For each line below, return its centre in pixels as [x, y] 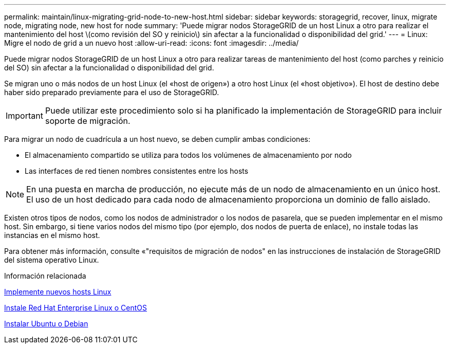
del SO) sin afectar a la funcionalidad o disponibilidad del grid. [109, 68]
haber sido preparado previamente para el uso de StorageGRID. [112, 92]
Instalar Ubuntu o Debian [46, 324]
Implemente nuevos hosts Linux [58, 292]
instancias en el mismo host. [52, 235]
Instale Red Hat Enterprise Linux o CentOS [76, 308]
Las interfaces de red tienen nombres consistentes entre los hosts [137, 171]
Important [24, 116]
